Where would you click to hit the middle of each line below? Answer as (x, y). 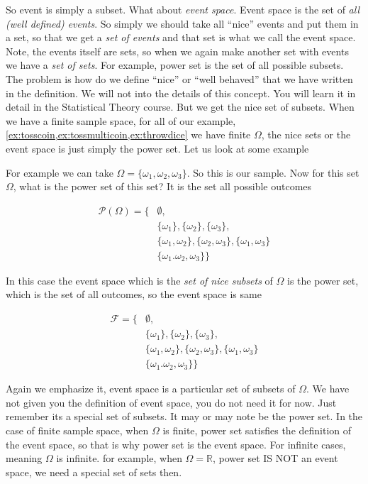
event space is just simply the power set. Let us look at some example (157, 148)
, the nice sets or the (306, 134)
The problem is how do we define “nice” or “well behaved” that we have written (179, 78)
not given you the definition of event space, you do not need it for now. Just (171, 402)
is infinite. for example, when (119, 458)
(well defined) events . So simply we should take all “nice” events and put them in (182, 23)
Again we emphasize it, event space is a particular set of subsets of (151, 389)
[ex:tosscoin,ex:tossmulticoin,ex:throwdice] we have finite (128, 134)
